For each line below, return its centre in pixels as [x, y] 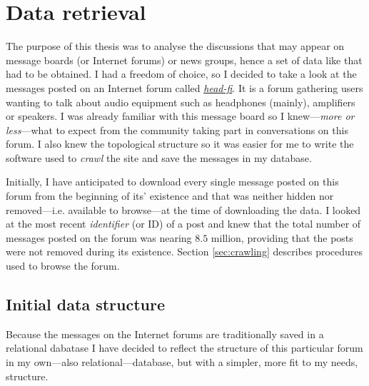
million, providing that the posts [282, 237]
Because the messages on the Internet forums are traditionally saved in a [165, 334]
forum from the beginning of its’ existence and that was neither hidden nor [170, 196]
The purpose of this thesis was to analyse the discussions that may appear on [175, 46]
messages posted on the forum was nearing [99, 237]
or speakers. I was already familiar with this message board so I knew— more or [180, 116]
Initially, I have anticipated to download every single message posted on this [172, 182]
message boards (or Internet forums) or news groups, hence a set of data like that [184, 60]
